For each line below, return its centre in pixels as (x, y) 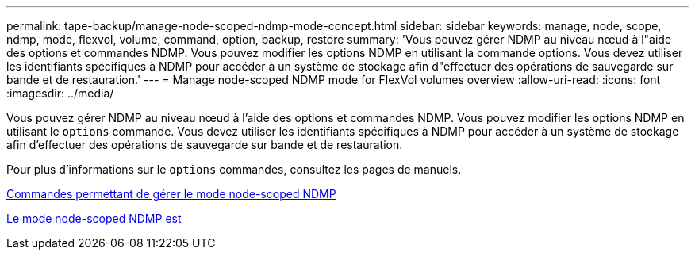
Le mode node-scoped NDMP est (94, 218)
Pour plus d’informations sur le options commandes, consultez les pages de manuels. (234, 169)
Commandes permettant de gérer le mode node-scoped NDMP (171, 194)
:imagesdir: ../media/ (60, 93)
